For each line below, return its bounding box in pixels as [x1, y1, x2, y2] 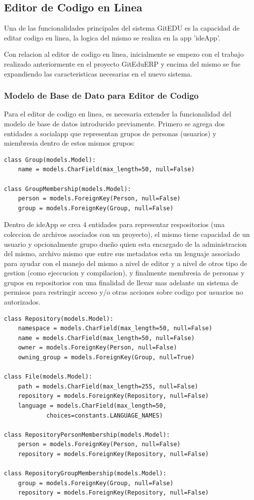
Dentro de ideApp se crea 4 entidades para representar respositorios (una [4, 219, 225, 230]
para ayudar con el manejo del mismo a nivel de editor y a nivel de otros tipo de [4, 258, 248, 268]
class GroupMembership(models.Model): [4, 185, 131, 192]
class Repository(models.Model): [4, 315, 113, 322]
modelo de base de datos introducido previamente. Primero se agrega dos [4, 118, 225, 128]
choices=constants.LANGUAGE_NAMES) [46, 412, 163, 419]
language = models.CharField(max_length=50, [18, 402, 167, 410]
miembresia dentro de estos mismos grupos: [4, 138, 135, 148]
